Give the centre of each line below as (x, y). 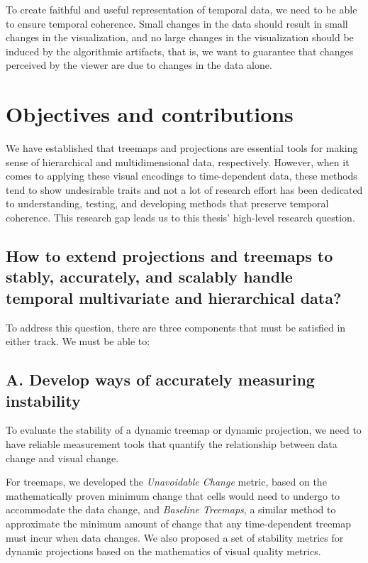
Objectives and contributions (150, 114)
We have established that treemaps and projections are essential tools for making (182, 148)
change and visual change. (62, 458)
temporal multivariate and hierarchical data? (174, 297)
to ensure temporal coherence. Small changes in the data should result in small (177, 23)
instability (43, 400)
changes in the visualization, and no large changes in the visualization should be (180, 37)
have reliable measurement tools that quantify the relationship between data (172, 444)
